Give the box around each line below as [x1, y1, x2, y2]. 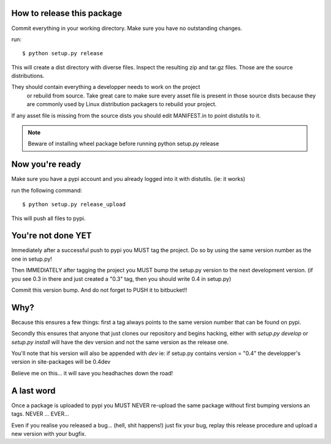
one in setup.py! [11, 255, 52, 262]
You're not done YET [11, 231, 92, 241]
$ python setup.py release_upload [22, 201, 126, 208]
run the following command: [11, 186, 83, 194]
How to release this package [11, 8, 123, 18]
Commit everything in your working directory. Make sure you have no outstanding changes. [11, 25, 242, 32]
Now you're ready [11, 159, 82, 170]
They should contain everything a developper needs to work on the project [11, 83, 200, 91]
